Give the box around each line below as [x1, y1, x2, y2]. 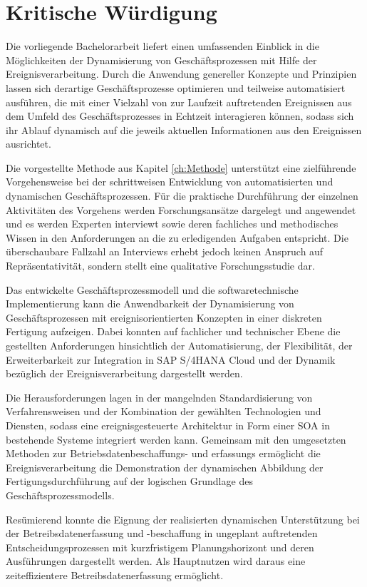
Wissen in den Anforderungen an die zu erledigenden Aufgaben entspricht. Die [6, 230, 348, 245]
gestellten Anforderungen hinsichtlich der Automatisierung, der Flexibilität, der [6, 338, 353, 352]
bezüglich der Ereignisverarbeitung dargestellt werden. [6, 366, 243, 381]
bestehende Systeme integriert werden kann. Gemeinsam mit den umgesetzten [6, 432, 346, 446]
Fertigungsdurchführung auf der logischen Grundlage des [6, 474, 253, 489]
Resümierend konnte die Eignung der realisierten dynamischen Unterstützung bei [6, 511, 360, 526]
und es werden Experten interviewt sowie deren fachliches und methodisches [6, 216, 338, 231]
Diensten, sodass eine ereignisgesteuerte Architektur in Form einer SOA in [6, 417, 330, 432]
